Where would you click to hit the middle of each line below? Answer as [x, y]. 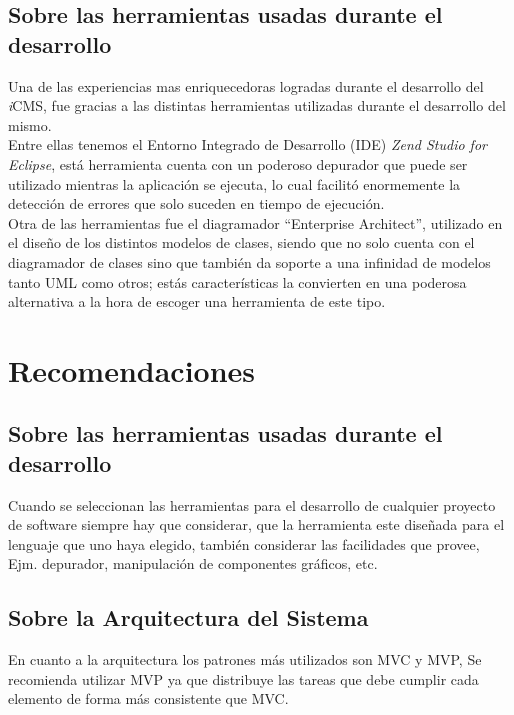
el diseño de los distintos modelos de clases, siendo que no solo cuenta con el [241, 242]
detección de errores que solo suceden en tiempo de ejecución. [196, 203]
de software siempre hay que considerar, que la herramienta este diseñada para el [256, 524]
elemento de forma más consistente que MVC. [148, 698]
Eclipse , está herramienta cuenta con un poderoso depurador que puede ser [238, 163]
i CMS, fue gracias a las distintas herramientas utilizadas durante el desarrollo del [257, 105]
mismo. [30, 124]
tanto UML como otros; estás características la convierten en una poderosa [237, 281]
